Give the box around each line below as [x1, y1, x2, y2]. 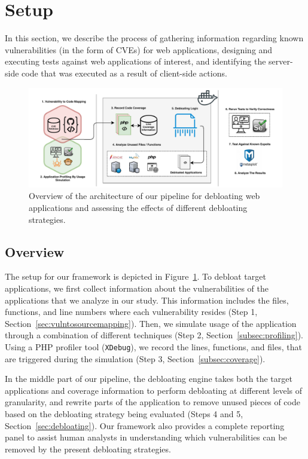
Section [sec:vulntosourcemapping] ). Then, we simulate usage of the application [5, 317, 297, 329]
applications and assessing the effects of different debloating [29, 201, 248, 213]
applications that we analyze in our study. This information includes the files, [5, 293, 289, 306]
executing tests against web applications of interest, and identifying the [5, 55, 266, 68]
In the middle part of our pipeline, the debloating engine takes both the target [5, 372, 292, 385]
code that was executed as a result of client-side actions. [22, 66, 227, 79]
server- [269, 55, 293, 68]
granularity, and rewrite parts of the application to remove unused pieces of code [5, 396, 300, 408]
